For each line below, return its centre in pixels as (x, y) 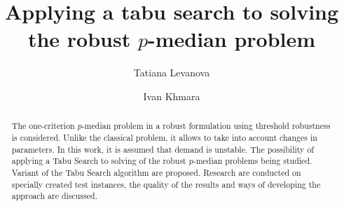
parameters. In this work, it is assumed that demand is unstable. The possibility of (163, 149)
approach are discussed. (54, 196)
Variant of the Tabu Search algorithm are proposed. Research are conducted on (156, 172)
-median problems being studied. (253, 161)
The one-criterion (43, 126)
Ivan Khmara (172, 96)
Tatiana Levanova (172, 73)
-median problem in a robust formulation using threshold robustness (206, 126)
